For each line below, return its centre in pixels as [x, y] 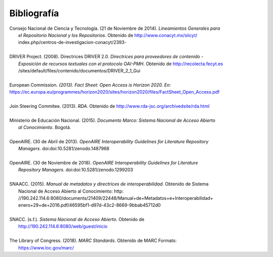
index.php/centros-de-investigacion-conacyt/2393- [73, 42]
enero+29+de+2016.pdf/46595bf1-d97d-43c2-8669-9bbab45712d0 [90, 205]
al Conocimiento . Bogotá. [45, 127]
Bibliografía [34, 13]
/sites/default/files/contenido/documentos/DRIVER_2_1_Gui [80, 70]
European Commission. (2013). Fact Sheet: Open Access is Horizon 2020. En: [90, 85]
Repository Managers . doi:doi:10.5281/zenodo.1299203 [76, 170]
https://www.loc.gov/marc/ [46, 247]
